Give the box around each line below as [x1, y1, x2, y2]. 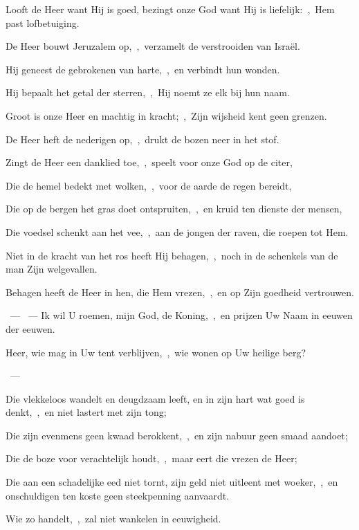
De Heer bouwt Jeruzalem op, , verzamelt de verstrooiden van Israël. [6, 39, 300, 53]
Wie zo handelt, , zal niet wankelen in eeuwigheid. [6, 511, 221, 526]
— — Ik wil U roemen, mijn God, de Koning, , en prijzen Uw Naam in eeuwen [10, 308, 353, 322]
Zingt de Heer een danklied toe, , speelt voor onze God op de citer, [6, 155, 293, 170]
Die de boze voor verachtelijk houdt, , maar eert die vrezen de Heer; [6, 451, 297, 466]
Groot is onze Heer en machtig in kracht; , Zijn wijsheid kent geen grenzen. [6, 108, 327, 122]
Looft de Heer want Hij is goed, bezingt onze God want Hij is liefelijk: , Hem [6, 2, 335, 16]
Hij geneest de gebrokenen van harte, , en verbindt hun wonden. [6, 62, 280, 76]
